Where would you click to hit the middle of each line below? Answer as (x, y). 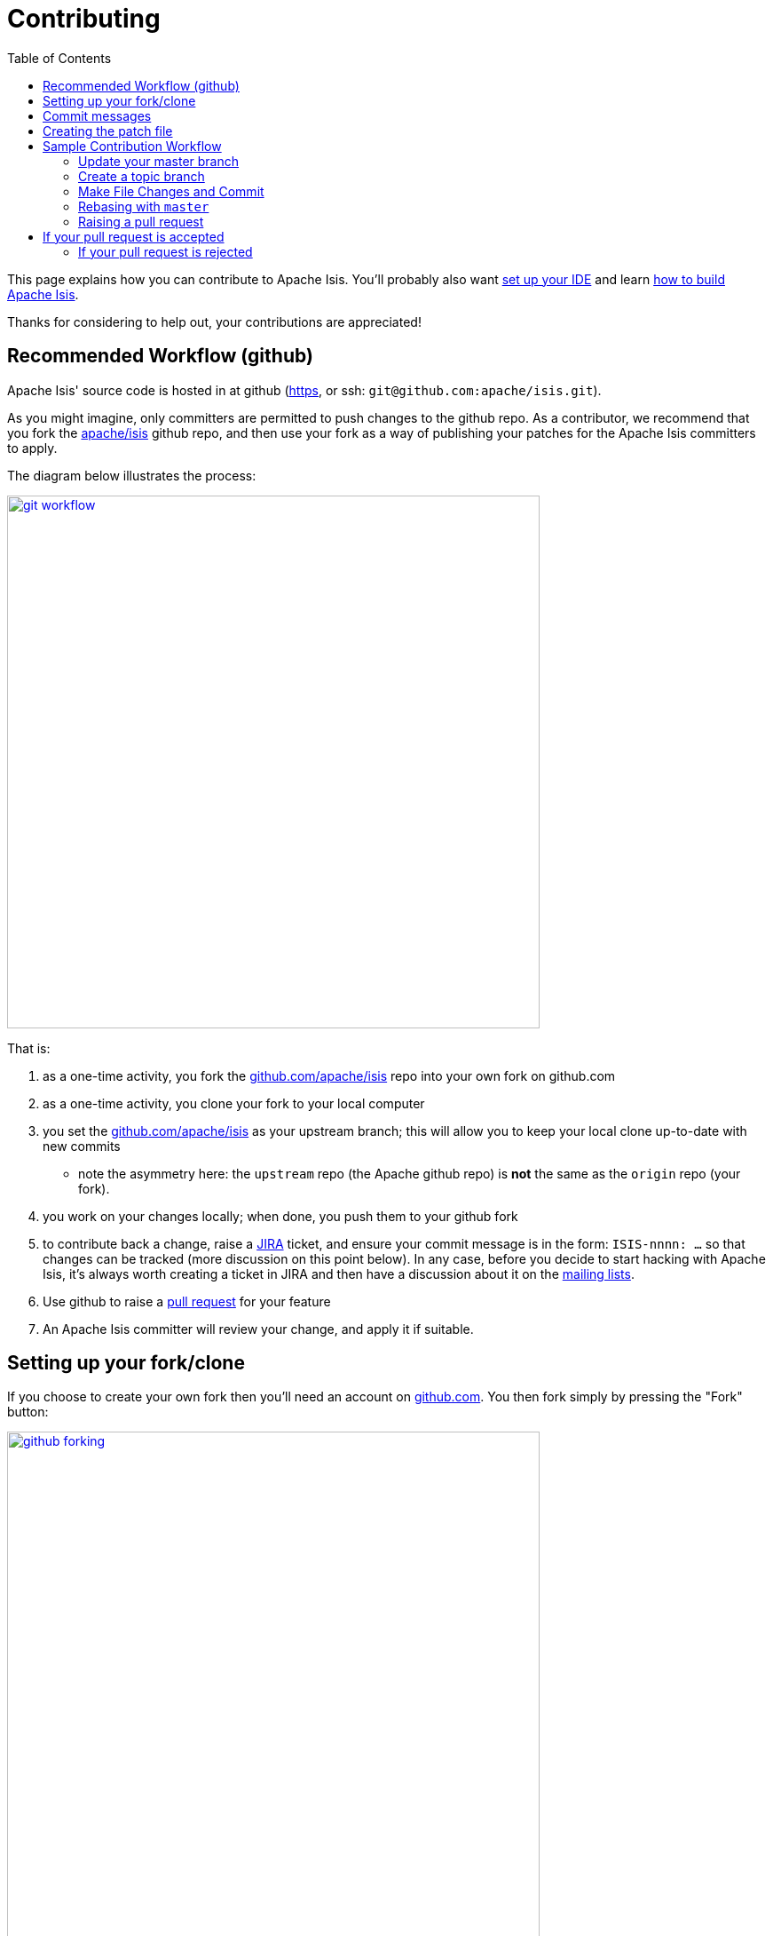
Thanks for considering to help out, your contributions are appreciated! (214, 321)
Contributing (84, 19)
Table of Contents (59, 58)
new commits (82, 1146)
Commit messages (97, 115)
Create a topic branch (142, 176)
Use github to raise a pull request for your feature (187, 1301)
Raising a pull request (141, 221)
